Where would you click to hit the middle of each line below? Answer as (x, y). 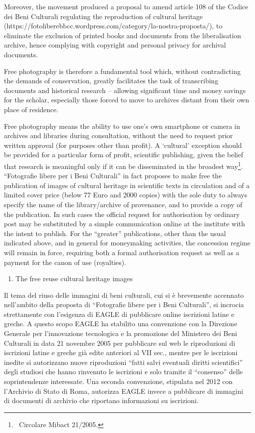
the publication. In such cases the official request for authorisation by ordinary (122, 214)
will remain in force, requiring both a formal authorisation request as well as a (122, 252)
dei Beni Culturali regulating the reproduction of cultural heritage (103, 16)
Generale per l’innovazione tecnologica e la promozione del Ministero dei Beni (121, 333)
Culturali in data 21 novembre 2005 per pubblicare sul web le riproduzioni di (120, 343)
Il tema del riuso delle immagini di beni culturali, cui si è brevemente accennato (124, 295)
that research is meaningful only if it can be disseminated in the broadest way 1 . (124, 165)
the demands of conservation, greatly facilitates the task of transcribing (111, 81)
